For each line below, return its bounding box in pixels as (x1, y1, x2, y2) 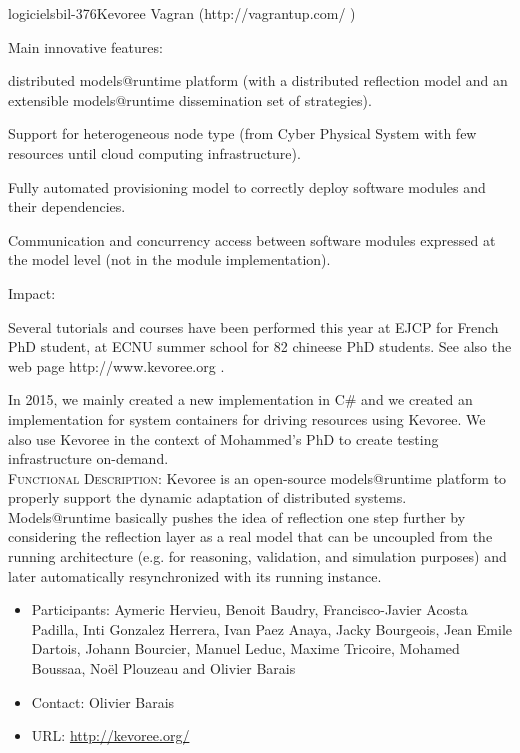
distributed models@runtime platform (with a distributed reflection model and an (8, 70, 508, 91)
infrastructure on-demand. (8, 448, 169, 469)
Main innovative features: (8, 36, 163, 57)
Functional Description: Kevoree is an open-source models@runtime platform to (8, 467, 507, 488)
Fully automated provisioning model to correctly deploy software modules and (8, 176, 486, 197)
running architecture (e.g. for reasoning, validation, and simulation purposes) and (8, 546, 507, 567)
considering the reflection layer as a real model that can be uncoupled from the (8, 526, 493, 547)
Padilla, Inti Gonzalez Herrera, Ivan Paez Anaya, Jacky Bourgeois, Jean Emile (31, 618, 512, 639)
